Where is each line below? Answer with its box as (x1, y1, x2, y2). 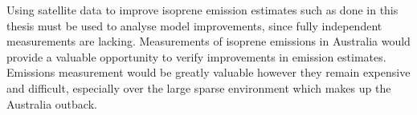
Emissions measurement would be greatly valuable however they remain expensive (6, 64, 411, 81)
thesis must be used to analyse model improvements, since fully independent (6, 17, 382, 34)
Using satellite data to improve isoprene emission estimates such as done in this (6, 2, 399, 18)
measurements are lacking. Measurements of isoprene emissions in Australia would (6, 33, 411, 50)
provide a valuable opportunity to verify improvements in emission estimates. (6, 48, 386, 65)
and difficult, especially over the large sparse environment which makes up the (6, 79, 391, 96)
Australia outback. (6, 95, 97, 112)
